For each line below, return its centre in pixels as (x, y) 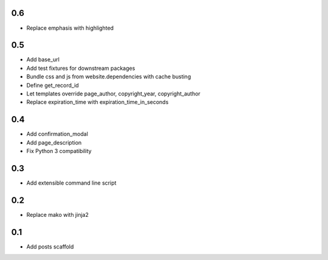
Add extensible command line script (71, 183)
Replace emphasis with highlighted (70, 28)
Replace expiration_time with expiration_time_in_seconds (97, 102)
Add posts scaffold (50, 247)
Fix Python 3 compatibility (59, 151)
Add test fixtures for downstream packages (81, 68)
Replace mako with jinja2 (58, 214)
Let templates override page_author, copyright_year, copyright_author (113, 94)
